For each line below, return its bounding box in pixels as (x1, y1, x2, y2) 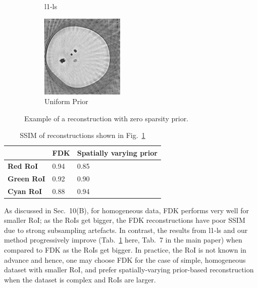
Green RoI (8, 173, 45, 183)
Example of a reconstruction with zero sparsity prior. (24, 113, 189, 123)
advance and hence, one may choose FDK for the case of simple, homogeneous (4, 254, 246, 265)
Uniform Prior (44, 96, 88, 107)
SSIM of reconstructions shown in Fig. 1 (20, 130, 145, 140)
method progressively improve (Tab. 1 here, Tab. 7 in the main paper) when (4, 234, 242, 245)
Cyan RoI (8, 185, 42, 196)
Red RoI (8, 160, 38, 171)
